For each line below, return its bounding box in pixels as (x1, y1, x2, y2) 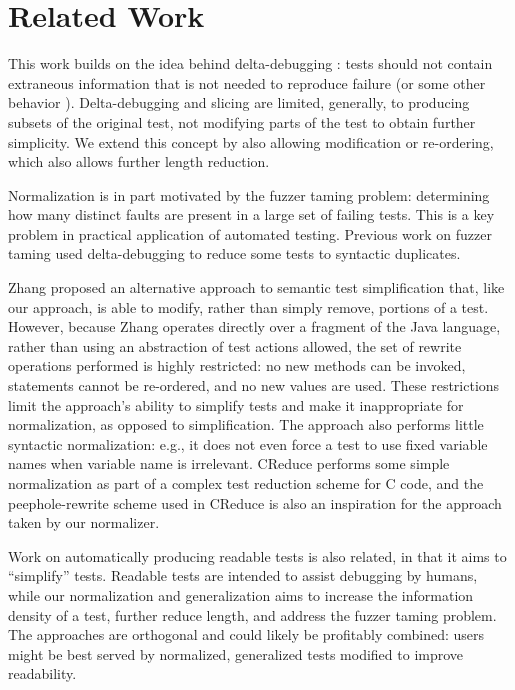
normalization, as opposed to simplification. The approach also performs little (8, 414, 484, 435)
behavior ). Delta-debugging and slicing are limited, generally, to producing (8, 92, 470, 113)
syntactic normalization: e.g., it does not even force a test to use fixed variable (8, 433, 488, 454)
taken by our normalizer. (8, 512, 160, 533)
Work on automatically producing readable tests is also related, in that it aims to (8, 545, 507, 566)
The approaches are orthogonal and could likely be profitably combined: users (8, 624, 485, 645)
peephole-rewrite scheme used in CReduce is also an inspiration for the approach (8, 492, 502, 513)
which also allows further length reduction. (8, 151, 270, 172)
